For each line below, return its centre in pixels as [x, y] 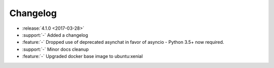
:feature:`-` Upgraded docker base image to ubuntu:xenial [82, 56]
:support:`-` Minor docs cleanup [55, 49]
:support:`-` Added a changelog [55, 35]
